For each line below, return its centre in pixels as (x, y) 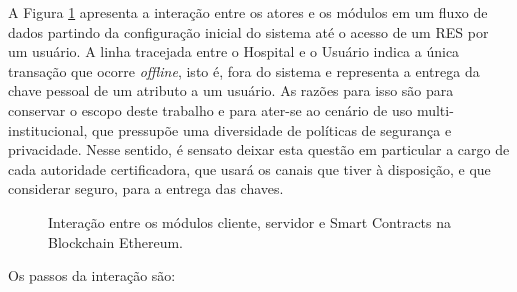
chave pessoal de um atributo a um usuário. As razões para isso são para (231, 90)
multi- (435, 109)
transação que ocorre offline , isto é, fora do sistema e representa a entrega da (244, 70)
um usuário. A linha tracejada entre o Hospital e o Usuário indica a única (234, 51)
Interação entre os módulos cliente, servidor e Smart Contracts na (250, 221)
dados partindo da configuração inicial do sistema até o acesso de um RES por (248, 31)
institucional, (48, 129)
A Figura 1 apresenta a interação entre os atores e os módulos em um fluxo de (248, 12)
